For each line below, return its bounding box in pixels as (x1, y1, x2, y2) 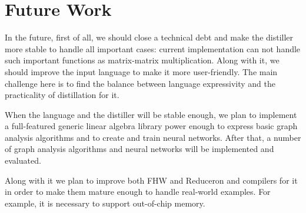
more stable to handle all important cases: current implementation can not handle (5, 42, 301, 55)
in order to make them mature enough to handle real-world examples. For (5, 185, 271, 198)
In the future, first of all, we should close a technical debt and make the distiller (5, 31, 294, 43)
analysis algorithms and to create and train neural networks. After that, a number (5, 131, 301, 143)
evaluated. (5, 154, 41, 167)
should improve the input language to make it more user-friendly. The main (5, 65, 278, 77)
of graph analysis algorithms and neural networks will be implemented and (5, 143, 274, 155)
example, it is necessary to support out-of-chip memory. (5, 197, 205, 209)
